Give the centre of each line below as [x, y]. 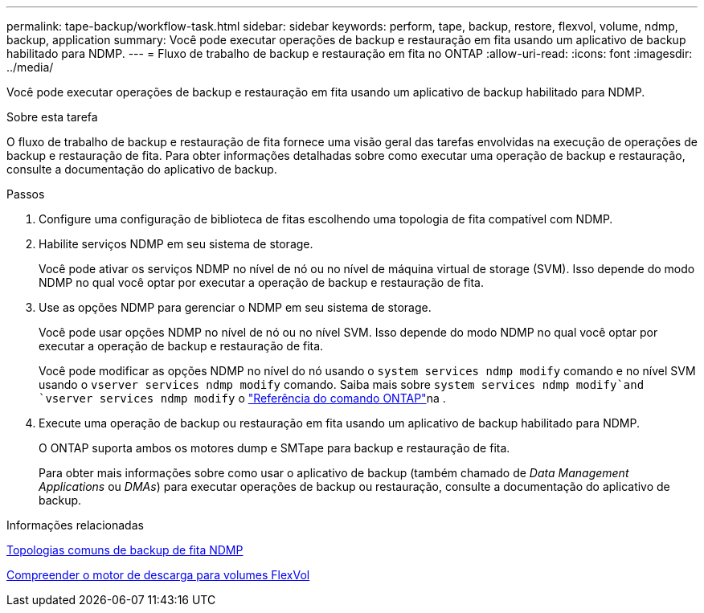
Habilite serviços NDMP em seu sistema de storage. [176, 244]
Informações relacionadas [75, 525]
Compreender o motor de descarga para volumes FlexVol [158, 575]
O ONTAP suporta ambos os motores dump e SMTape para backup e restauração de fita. [274, 448]
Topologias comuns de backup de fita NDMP [125, 550]
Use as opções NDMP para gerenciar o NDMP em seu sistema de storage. [235, 307]
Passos [26, 194]
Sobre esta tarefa [52, 117]
